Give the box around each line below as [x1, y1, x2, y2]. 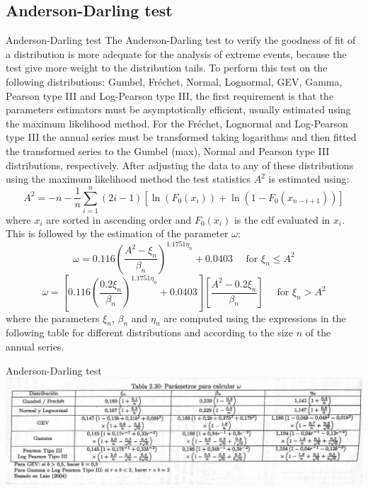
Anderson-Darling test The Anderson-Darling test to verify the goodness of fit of [6, 33, 356, 47]
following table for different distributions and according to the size [6, 325, 294, 340]
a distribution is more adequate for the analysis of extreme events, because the [6, 46, 347, 61]
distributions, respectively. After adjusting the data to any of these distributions [6, 157, 354, 172]
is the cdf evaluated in [234, 212, 330, 227]
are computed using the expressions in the [163, 310, 346, 325]
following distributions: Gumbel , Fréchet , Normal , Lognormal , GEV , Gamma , [6, 74, 343, 89]
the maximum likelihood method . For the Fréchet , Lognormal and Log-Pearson [6, 115, 348, 130]
